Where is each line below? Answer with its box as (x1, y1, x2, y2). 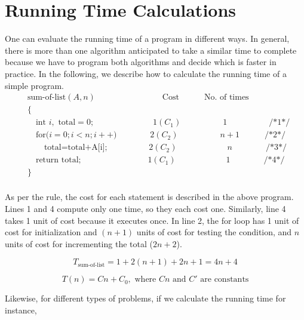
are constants (200, 275, 249, 284)
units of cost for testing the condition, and (136, 226, 292, 238)
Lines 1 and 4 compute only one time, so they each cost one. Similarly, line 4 (5, 202, 286, 214)
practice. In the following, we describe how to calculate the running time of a (5, 67, 287, 79)
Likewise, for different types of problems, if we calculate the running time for (5, 292, 286, 304)
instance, (5, 303, 37, 316)
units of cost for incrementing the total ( (5, 237, 153, 250)
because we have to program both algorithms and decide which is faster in (5, 56, 277, 68)
